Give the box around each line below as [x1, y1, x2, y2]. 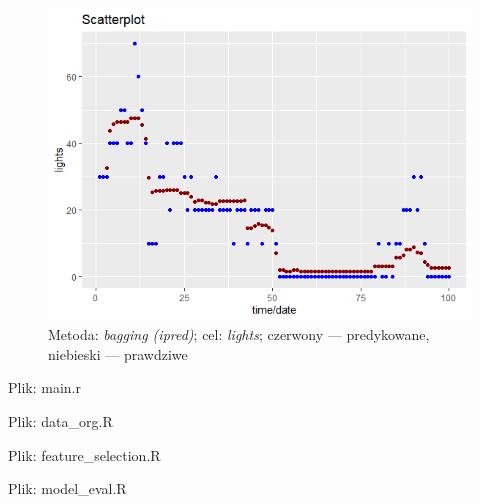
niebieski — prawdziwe [48, 343, 188, 364]
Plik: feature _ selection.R [8, 444, 161, 465]
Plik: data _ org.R [8, 411, 113, 432]
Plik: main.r [8, 377, 81, 398]
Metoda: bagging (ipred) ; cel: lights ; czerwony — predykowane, [48, 324, 430, 345]
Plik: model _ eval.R [8, 478, 127, 499]
